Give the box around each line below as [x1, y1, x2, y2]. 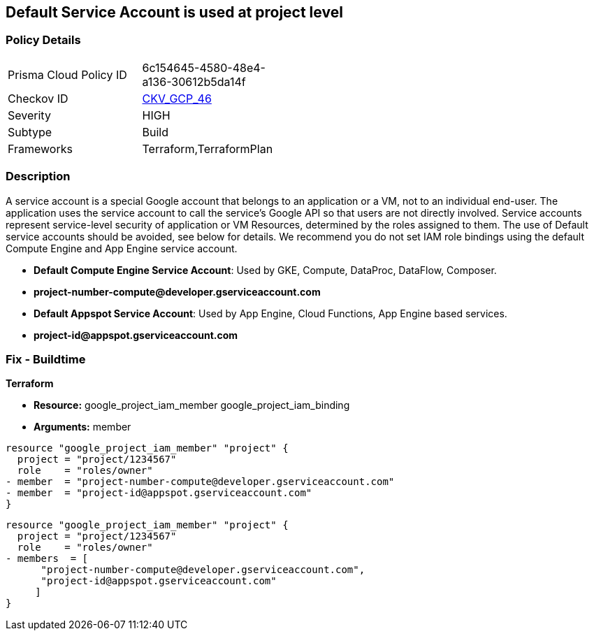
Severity [8, 108, 51, 122]
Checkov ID [8, 91, 68, 106]
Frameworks [8, 141, 73, 156]
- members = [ [6, 553, 89, 565]
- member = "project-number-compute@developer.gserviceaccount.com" [6, 476, 395, 488]
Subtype [8, 124, 52, 139]
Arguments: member [34, 421, 131, 433]
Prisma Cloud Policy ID [8, 67, 127, 82]
